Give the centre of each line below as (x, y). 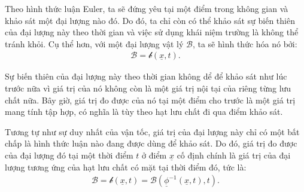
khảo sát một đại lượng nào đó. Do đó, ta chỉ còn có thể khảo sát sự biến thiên (150, 20)
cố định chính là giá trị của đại (234, 155)
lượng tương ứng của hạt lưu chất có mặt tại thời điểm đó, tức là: (126, 167)
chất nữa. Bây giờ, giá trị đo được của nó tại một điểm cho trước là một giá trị (150, 100)
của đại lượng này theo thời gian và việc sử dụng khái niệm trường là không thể (152, 32)
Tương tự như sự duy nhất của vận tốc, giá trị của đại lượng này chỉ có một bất (152, 131)
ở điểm (154, 155)
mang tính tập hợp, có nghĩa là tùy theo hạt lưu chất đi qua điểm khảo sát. (144, 112)
